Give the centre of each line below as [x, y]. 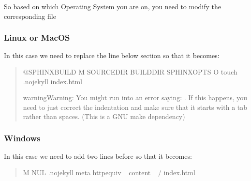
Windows [22, 138]
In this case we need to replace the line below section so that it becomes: [112, 55]
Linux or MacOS [37, 38]
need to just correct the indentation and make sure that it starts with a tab [135, 107]
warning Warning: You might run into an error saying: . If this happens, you [135, 98]
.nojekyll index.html [52, 81]
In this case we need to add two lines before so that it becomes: [98, 156]
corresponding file [30, 16]
